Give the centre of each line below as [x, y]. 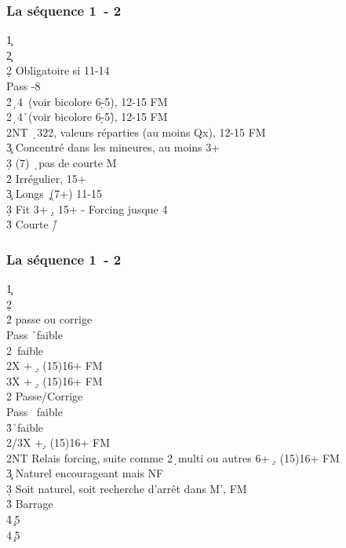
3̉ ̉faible [25, 427]
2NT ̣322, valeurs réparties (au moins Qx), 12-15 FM [136, 132]
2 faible [25, 350]
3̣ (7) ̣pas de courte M [62, 162]
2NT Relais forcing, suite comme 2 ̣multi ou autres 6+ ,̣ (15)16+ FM [173, 457]
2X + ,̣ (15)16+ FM [55, 365]
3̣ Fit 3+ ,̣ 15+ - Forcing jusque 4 [87, 208]
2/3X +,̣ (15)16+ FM [58, 442]
